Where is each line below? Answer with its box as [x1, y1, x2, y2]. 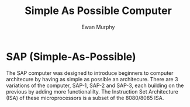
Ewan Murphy [81, 23, 115, 30]
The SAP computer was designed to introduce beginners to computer [6, 69, 174, 77]
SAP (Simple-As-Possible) [6, 50, 136, 63]
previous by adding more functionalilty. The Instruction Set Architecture [6, 88, 178, 95]
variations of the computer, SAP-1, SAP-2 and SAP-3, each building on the [6, 82, 184, 89]
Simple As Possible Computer [24, 4, 172, 18]
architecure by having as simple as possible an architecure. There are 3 [6, 75, 178, 82]
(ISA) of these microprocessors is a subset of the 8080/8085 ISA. [6, 94, 164, 101]
